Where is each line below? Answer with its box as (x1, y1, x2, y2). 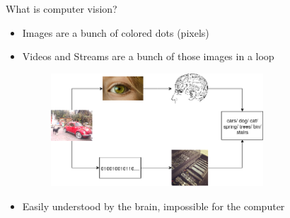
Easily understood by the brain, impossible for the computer (22, 198, 285, 213)
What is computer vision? (6, 1, 117, 16)
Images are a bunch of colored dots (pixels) (22, 25, 209, 40)
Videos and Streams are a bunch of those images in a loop (22, 49, 274, 64)
